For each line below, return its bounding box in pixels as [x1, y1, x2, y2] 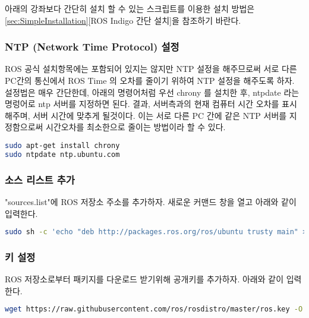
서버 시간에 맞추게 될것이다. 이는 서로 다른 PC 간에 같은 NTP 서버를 [33, 109, 287, 121]
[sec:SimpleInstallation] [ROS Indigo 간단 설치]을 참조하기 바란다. [5, 14, 241, 26]
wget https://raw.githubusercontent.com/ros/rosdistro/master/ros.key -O [5, 305, 303, 314]
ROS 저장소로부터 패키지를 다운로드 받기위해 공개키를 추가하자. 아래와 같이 [5, 273, 284, 285]
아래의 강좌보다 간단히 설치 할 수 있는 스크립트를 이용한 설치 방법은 [5, 2, 255, 14]
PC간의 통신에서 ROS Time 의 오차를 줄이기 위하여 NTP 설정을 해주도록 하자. [5, 74, 295, 86]
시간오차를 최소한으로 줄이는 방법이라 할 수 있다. [46, 121, 226, 133]
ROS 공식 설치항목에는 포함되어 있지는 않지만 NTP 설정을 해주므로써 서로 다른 [5, 62, 297, 75]
